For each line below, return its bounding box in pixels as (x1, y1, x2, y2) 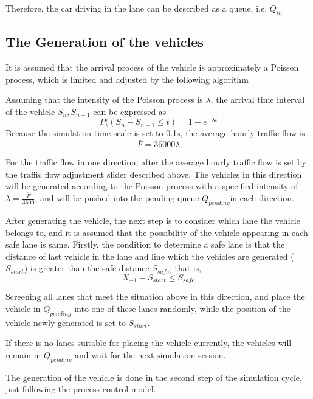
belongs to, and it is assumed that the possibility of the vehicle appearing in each (5, 226, 308, 238)
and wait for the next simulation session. (75, 348, 226, 361)
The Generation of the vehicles (5, 32, 204, 51)
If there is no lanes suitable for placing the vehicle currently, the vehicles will (5, 336, 292, 349)
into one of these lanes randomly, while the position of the (74, 302, 291, 314)
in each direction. (230, 192, 294, 204)
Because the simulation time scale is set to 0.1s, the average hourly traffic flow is (5, 127, 306, 139)
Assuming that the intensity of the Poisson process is (5, 93, 203, 106)
